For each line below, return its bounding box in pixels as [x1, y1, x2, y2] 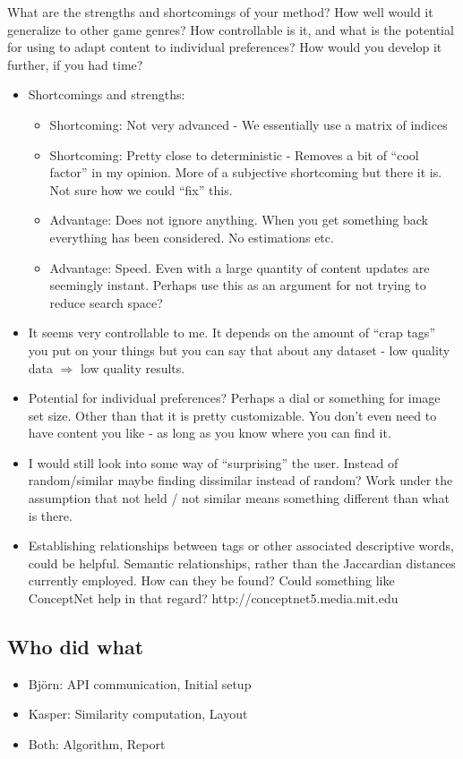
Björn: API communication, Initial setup [28, 674, 252, 693]
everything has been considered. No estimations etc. [49, 227, 334, 246]
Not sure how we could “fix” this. [49, 180, 233, 199]
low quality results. [81, 358, 185, 377]
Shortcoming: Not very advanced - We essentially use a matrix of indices [49, 115, 448, 133]
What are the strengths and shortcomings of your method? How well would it [7, 3, 433, 21]
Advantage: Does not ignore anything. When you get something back [49, 210, 428, 229]
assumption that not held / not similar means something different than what [28, 489, 450, 507]
